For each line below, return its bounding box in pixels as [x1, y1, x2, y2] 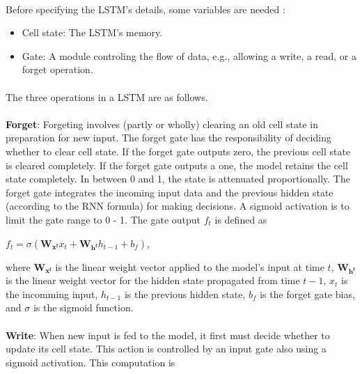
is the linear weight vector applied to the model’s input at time [55, 259, 324, 274]
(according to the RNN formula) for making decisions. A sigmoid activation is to [6, 198, 349, 213]
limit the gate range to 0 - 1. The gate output [6, 212, 201, 226]
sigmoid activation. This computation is [6, 354, 175, 369]
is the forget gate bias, [260, 286, 355, 301]
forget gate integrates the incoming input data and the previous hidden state [6, 185, 333, 199]
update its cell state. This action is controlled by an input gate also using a [6, 341, 326, 356]
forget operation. [22, 62, 93, 77]
